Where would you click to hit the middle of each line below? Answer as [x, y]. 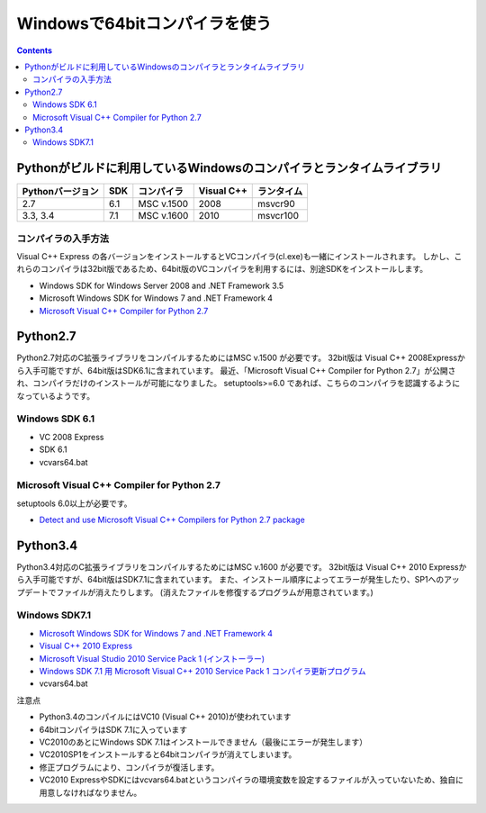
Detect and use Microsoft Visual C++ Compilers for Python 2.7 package [172, 520]
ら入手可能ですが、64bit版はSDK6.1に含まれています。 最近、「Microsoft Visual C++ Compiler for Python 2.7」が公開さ [236, 370]
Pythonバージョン [60, 192]
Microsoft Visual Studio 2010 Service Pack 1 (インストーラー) [152, 658]
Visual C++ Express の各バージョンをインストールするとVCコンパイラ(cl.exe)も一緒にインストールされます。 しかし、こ [239, 256]
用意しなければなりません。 [90, 792]
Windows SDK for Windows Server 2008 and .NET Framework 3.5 [162, 285]
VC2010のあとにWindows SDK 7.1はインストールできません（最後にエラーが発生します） [203, 742]
